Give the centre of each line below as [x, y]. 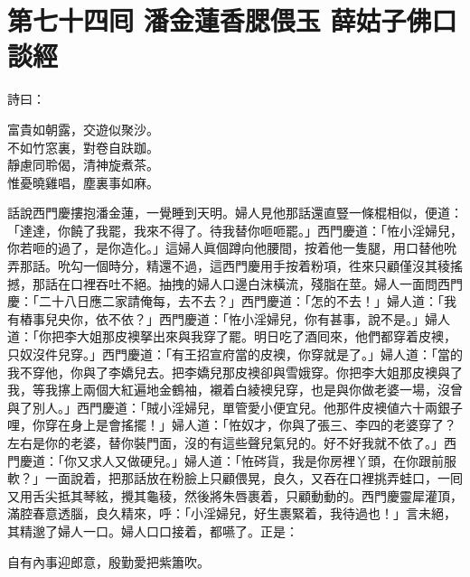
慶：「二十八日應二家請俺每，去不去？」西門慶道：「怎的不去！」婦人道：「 [226, 301]
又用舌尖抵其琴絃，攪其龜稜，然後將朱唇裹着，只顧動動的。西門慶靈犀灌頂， [235, 495]
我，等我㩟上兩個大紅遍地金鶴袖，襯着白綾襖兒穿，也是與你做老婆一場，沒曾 [235, 390]
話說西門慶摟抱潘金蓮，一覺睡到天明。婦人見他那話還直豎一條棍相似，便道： [235, 213]
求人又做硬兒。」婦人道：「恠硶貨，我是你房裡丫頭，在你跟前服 [273, 460]
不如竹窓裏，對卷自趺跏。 [83, 147]
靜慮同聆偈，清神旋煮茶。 [83, 165]
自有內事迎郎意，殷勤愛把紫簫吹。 [108, 561]
